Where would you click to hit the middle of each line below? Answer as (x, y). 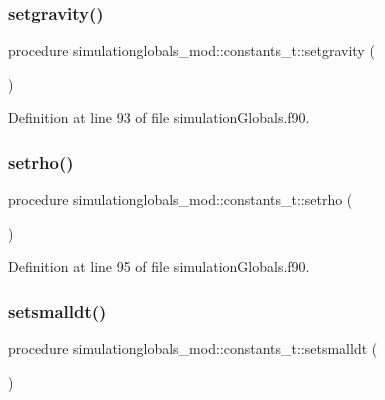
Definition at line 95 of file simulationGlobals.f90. (159, 266)
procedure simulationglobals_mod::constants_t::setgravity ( (191, 50)
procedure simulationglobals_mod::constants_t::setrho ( (180, 199)
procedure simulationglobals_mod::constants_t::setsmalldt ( (193, 348)
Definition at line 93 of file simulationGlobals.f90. (159, 117)
